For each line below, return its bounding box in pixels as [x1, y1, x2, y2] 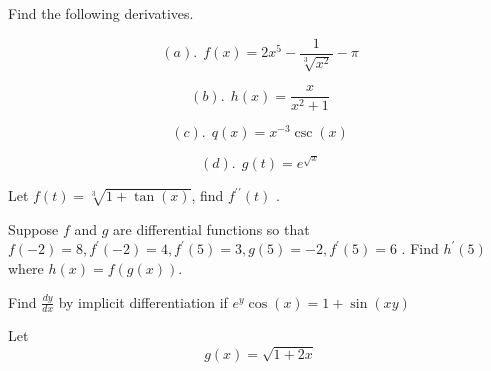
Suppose [8, 218, 59, 239]
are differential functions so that [113, 218, 310, 239]
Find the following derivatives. [8, 3, 194, 23]
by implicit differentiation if [58, 291, 228, 312]
